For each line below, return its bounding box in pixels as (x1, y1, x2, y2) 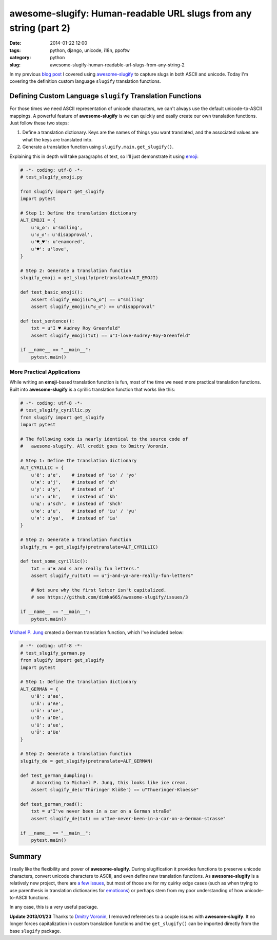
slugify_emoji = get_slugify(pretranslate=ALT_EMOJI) (20, 275, 159, 281)
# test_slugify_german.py (20, 650, 86, 656)
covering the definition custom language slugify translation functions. (9, 78, 161, 84)
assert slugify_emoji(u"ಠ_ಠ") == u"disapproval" (31, 303, 155, 310)
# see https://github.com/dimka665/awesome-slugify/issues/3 (31, 594, 188, 600)
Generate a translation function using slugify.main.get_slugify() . (22, 144, 174, 150)
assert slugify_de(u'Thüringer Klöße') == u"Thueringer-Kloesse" (31, 787, 199, 793)
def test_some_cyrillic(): (20, 558, 88, 564)
